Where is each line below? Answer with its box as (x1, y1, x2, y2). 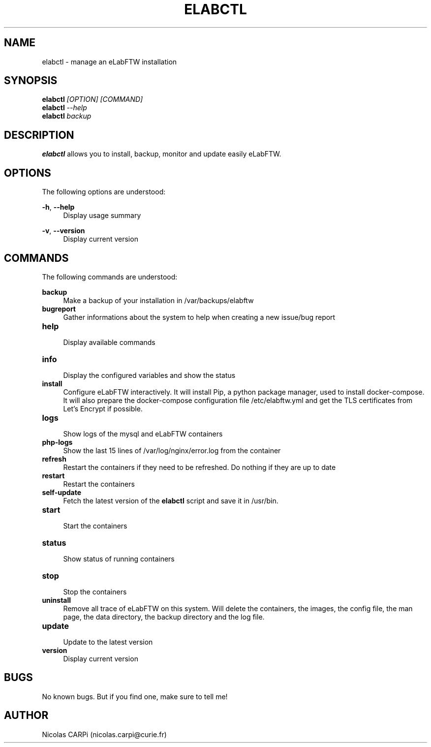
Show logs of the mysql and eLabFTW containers (63, 429, 223, 438)
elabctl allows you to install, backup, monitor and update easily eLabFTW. (42, 150, 281, 158)
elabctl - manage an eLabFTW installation (42, 57, 177, 66)
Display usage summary (63, 211, 141, 220)
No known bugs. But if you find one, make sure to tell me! (42, 692, 228, 701)
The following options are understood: (42, 187, 166, 196)
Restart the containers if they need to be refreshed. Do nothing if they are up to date (63, 463, 336, 471)
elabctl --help (42, 103, 87, 112)
